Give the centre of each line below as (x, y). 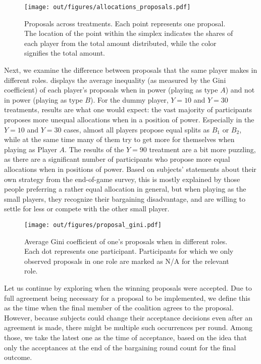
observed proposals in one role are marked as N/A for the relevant (127, 261)
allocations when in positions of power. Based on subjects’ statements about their (130, 169)
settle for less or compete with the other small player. (87, 209)
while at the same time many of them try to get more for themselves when (119, 139)
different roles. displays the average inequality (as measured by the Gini (115, 80)
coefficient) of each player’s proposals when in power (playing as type (111, 90)
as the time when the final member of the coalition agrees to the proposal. (119, 308)
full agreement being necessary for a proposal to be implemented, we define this (127, 298)
